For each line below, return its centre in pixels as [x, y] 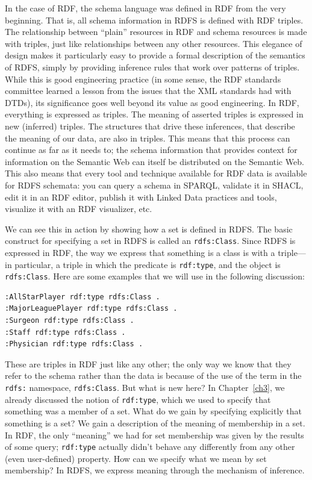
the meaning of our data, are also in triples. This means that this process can [148, 138]
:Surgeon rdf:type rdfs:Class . [70, 321]
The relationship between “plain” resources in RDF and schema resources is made [156, 32]
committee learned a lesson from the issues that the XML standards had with [148, 91]
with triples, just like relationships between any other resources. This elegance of [154, 43]
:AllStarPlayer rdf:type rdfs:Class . [83, 297]
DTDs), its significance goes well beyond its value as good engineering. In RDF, [152, 102]
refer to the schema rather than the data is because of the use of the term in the [153, 376]
